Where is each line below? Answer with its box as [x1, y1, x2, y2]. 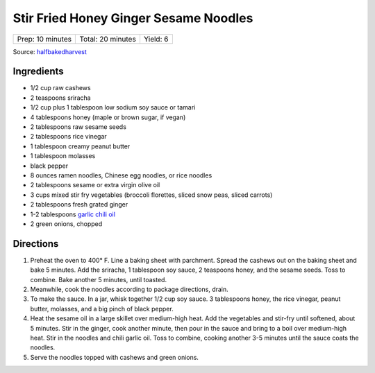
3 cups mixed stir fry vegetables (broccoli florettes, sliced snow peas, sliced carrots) [30, 191, 273, 199]
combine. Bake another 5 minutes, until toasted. [30, 275, 167, 284]
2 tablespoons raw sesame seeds [30, 123, 126, 131]
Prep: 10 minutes [17, 34, 72, 44]
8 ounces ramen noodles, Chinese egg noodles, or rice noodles [30, 171, 212, 180]
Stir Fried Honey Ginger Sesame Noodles [12, 10, 253, 26]
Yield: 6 [143, 34, 169, 44]
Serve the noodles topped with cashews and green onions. [30, 353, 199, 361]
